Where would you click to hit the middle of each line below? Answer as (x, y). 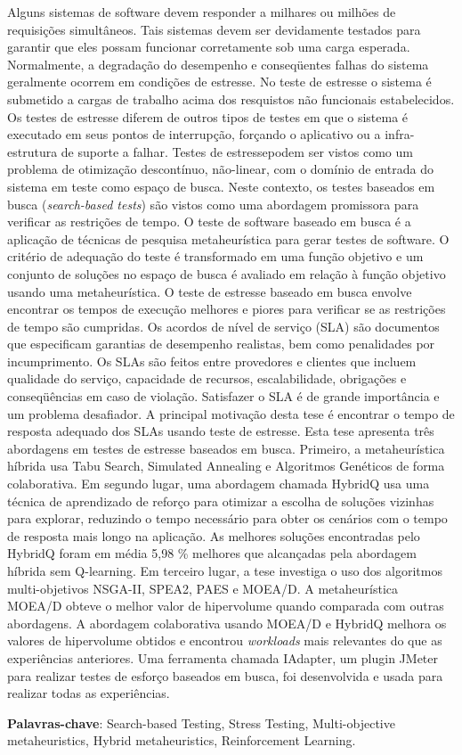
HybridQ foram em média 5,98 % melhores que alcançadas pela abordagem (212, 553)
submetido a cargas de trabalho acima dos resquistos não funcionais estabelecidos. (231, 98)
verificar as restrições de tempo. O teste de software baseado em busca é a (209, 222)
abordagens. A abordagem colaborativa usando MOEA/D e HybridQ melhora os (227, 623)
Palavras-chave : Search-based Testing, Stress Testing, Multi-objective (201, 722)
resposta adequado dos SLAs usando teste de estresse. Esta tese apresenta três (221, 431)
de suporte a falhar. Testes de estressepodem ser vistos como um (237, 151)
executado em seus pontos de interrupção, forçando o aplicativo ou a (194, 134)
